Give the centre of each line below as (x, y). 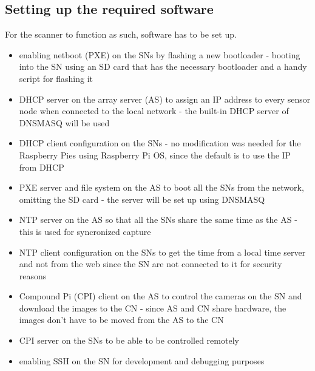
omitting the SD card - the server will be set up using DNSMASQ (142, 199)
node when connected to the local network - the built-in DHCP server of (154, 111)
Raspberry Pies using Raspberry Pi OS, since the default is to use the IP (155, 155)
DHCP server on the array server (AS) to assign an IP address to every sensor (165, 99)
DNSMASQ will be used (64, 122)
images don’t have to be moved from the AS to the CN (121, 320)
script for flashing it (56, 78)
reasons (33, 275)
